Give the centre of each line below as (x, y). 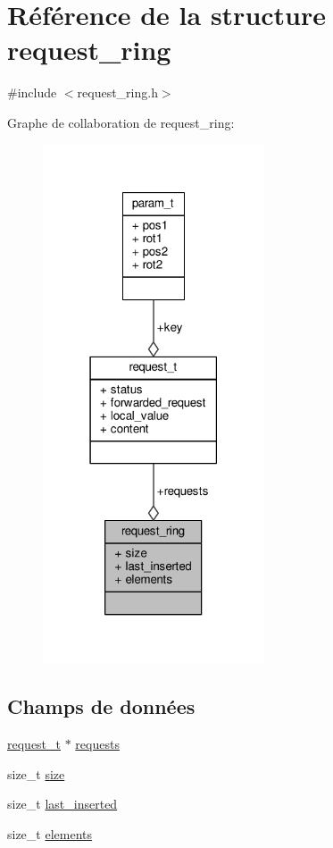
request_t (34, 744)
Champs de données (101, 706)
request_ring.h (117, 92)
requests (97, 744)
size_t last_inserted (62, 804)
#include (32, 92)
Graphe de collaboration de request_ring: (121, 122)
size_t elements (50, 834)
